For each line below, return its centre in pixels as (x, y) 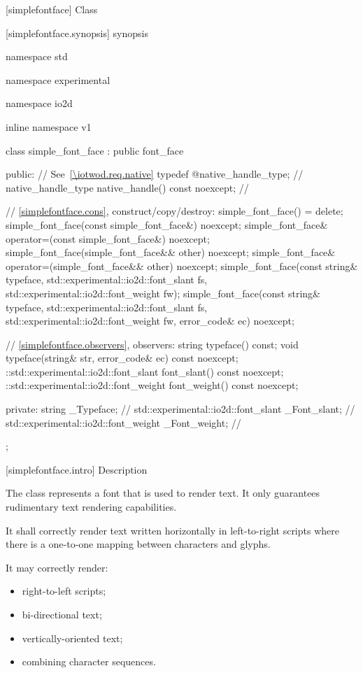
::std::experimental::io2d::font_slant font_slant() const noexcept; (145, 371)
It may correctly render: (57, 567)
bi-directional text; (62, 614)
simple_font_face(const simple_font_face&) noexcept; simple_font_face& (167, 224)
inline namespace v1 (49, 126)
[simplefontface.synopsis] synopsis (77, 33)
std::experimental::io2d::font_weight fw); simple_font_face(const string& (163, 293)
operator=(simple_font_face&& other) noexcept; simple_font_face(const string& (182, 265)
